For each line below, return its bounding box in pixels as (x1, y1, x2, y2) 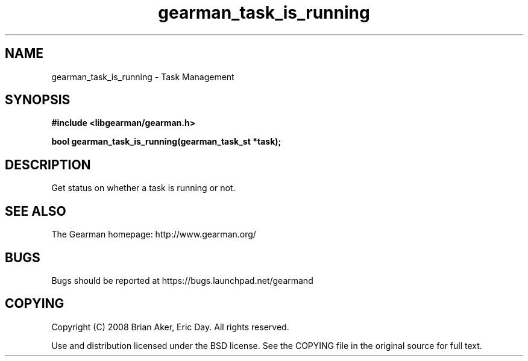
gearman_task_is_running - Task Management (51, 71, 234, 82)
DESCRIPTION (5, 157, 91, 172)
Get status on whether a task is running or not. (51, 183, 236, 193)
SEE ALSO (5, 203, 66, 219)
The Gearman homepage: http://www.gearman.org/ (51, 229, 256, 240)
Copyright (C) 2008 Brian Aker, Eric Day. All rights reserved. (51, 321, 289, 332)
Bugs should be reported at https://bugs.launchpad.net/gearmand (51, 275, 313, 286)
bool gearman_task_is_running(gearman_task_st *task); (51, 136, 281, 147)
